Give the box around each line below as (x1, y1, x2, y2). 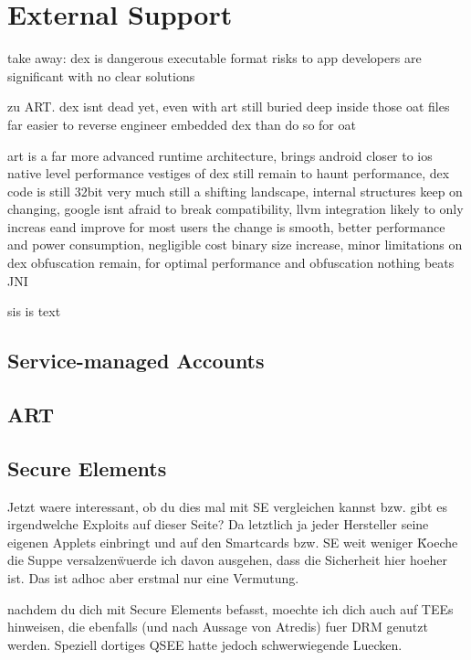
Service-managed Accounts (7, 346, 265, 375)
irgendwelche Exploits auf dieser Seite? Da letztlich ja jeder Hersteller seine (7, 515, 429, 534)
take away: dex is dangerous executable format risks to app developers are (7, 48, 422, 68)
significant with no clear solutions (7, 66, 195, 85)
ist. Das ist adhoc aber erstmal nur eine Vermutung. (7, 568, 299, 587)
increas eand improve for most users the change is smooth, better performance (7, 217, 445, 236)
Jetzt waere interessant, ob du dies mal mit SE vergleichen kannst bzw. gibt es (7, 496, 447, 516)
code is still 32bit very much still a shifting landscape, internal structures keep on (7, 181, 463, 200)
